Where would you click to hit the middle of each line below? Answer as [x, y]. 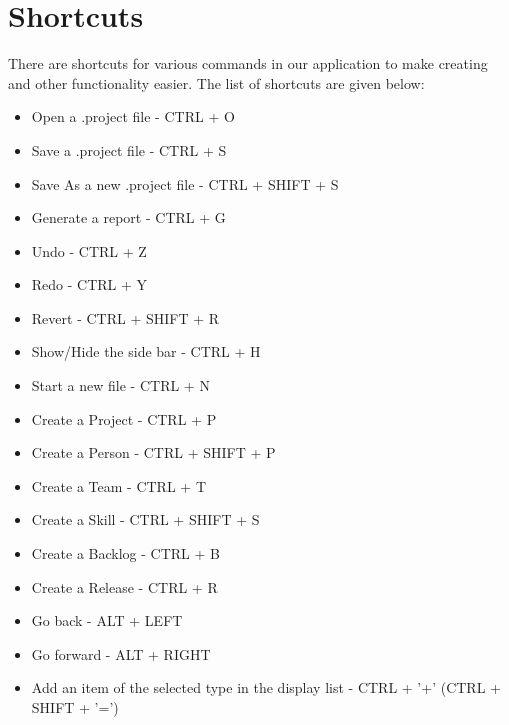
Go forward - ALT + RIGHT [121, 653]
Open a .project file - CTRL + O [133, 116]
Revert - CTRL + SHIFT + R [125, 317]
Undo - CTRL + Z [89, 250]
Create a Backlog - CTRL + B [125, 553]
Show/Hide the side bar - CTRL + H [146, 351]
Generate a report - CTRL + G [128, 217]
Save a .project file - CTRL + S [129, 149]
